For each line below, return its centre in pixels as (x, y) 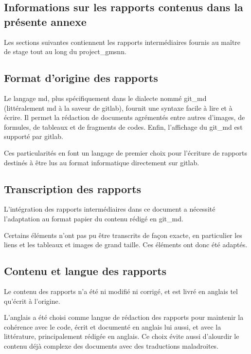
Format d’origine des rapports (81, 78)
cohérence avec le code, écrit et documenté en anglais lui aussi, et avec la (113, 326)
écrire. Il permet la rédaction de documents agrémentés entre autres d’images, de (125, 117)
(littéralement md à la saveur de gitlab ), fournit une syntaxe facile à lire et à (118, 108)
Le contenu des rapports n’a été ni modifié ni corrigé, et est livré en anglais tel (121, 291)
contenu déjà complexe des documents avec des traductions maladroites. (111, 345)
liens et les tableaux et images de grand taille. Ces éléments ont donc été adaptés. (126, 245)
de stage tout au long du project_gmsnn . (65, 51)
